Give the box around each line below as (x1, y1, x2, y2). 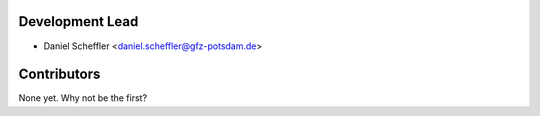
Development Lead (18, 13, 139, 30)
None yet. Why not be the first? (18, 92, 148, 104)
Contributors (18, 66, 101, 83)
